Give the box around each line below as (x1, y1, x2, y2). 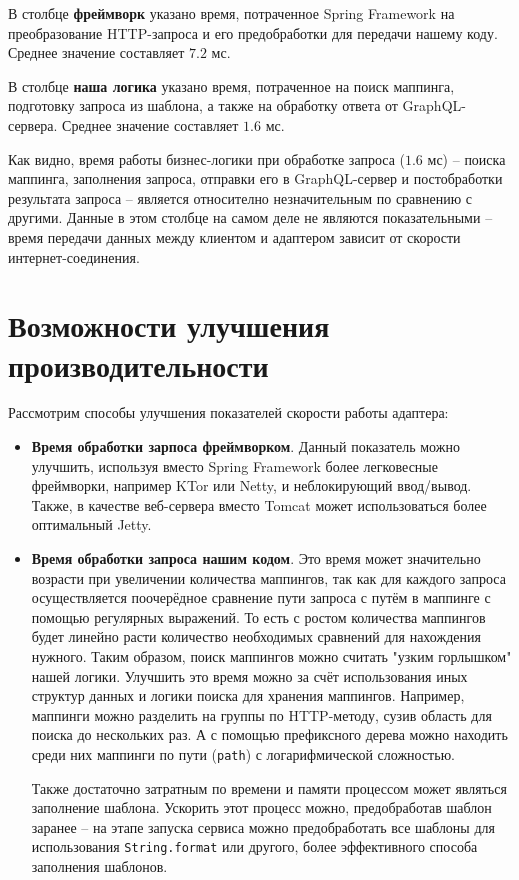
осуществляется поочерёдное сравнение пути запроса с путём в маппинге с (31, 587, 491, 608)
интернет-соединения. (8, 246, 140, 267)
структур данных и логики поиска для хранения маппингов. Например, (31, 685, 465, 706)
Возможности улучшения (8, 305, 330, 346)
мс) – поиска (427, 148, 506, 169)
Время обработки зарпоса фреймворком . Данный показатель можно (31, 436, 460, 457)
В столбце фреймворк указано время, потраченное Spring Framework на (8, 3, 455, 23)
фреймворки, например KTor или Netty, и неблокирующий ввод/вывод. (31, 475, 472, 496)
